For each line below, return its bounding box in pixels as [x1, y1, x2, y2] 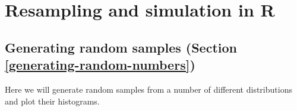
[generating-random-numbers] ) [5, 56, 195, 74]
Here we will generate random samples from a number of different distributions [5, 83, 292, 95]
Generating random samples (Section [5, 38, 237, 56]
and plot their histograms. [5, 94, 100, 107]
